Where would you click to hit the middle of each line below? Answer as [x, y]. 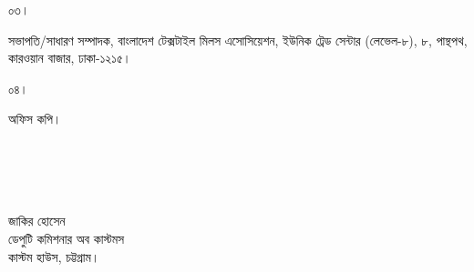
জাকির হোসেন [37, 221]
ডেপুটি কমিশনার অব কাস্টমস [67, 238]
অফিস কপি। [35, 119]
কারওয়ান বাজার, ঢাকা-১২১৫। [70, 58]
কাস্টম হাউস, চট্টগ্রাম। [54, 256]
